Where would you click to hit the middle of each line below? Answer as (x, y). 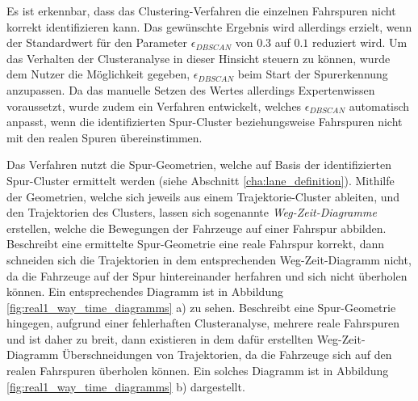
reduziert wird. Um (360, 42)
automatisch (379, 106)
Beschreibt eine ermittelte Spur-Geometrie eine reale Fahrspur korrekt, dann (196, 244)
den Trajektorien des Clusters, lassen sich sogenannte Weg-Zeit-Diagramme (192, 212)
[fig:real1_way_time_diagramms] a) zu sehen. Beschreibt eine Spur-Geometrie (201, 307)
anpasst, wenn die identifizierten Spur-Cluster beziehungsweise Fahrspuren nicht (205, 122)
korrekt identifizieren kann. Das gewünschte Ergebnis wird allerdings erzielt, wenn (209, 26)
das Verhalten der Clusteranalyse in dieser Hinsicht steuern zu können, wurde (199, 58)
